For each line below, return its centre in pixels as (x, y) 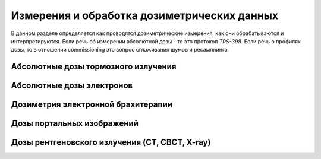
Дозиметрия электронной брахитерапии (92, 105)
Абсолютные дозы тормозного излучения (94, 67)
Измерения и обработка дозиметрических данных (145, 15)
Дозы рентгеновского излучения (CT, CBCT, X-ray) (111, 142)
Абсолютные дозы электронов (72, 86)
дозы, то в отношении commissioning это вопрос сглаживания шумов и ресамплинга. (120, 50)
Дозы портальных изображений (75, 124)
